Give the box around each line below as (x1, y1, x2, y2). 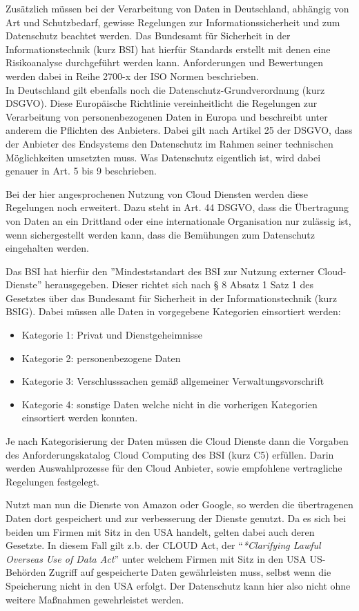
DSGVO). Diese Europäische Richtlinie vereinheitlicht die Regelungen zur (6, 96, 318, 110)
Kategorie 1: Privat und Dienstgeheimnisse (21, 328, 203, 342)
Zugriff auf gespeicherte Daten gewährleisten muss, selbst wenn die (48, 565, 331, 579)
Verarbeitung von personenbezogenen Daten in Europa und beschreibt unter (6, 109, 328, 123)
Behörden (6, 565, 46, 579)
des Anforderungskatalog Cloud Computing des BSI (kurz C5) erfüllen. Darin (6, 447, 334, 461)
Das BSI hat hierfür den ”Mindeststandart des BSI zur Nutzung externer (6, 263, 315, 278)
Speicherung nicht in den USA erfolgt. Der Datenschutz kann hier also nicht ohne (6, 578, 351, 592)
